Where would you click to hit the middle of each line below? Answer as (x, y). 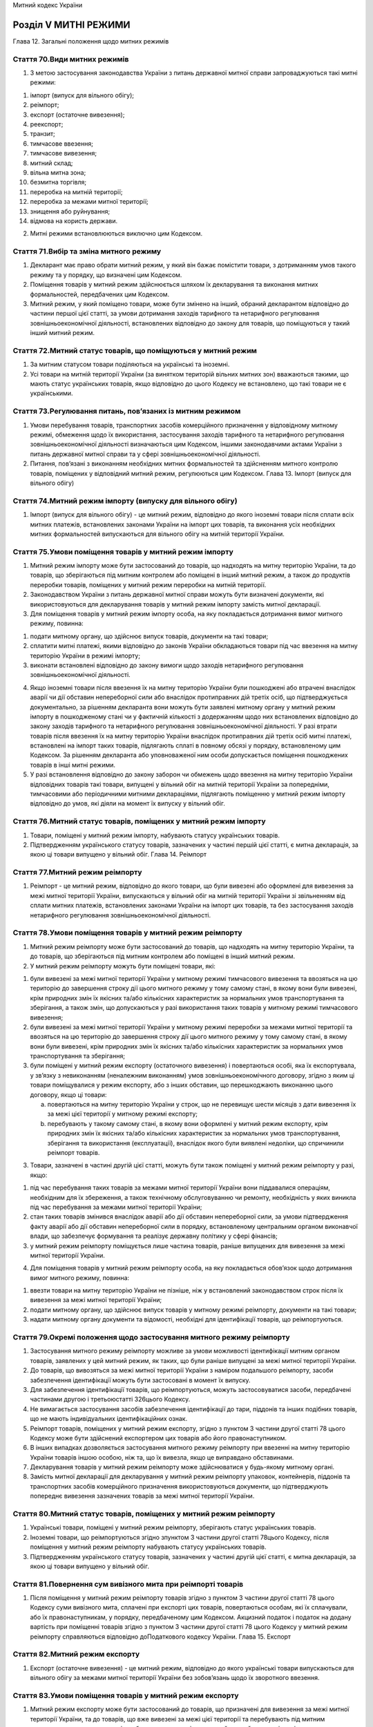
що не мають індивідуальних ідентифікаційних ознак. (109, 1419)
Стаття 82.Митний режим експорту (76, 1654)
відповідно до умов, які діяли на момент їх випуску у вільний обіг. (128, 803)
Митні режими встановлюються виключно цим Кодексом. (116, 233)
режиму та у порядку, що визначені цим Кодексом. (106, 275)
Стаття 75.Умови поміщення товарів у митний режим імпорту (123, 551)
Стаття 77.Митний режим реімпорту (77, 872)
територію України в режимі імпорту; (85, 656)
